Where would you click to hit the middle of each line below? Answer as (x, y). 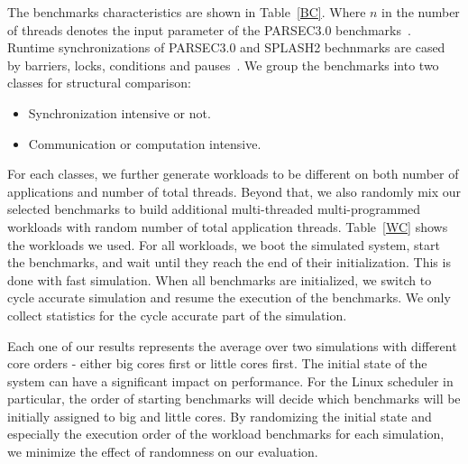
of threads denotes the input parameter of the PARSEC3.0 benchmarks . (209, 29)
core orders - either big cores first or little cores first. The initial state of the (217, 363)
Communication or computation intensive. (145, 143)
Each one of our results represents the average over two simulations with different (232, 345)
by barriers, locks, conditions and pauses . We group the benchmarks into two (223, 65)
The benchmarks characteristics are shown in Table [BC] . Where (187, 12)
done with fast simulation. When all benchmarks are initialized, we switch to (220, 279)
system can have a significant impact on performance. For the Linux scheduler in (230, 380)
